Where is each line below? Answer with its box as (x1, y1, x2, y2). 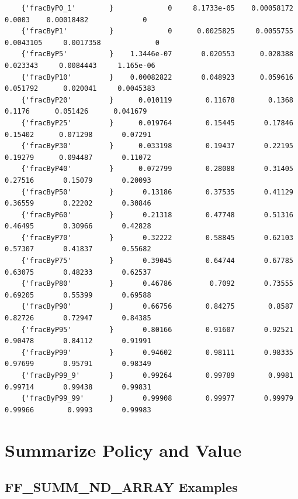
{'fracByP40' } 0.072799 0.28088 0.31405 (21, 165, 293, 173)
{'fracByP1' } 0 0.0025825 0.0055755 (21, 27, 293, 36)
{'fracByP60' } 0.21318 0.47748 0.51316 (21, 210, 293, 219)
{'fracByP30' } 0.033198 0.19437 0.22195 (21, 142, 293, 151)
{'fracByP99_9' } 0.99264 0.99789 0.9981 (21, 371, 293, 380)
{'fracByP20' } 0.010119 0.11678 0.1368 (21, 95, 293, 104)
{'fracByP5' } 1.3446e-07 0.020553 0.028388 (21, 50, 293, 59)
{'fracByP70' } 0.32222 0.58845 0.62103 (21, 233, 293, 242)
